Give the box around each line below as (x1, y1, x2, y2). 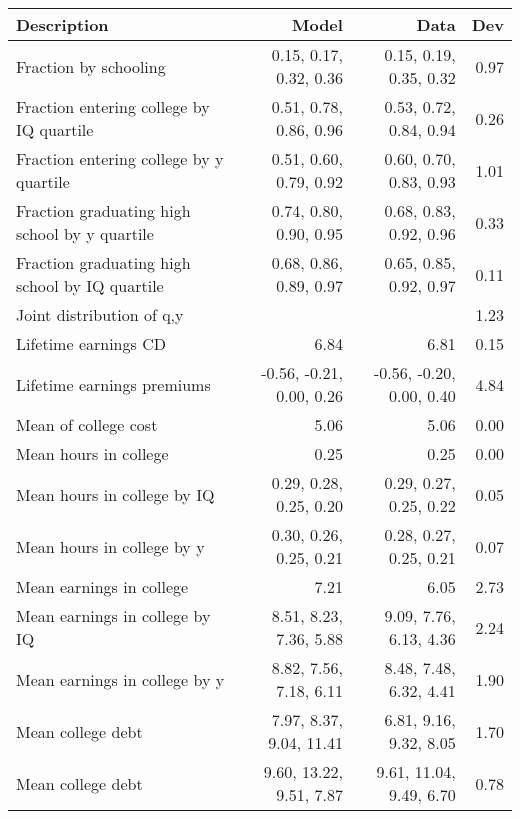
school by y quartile (16, 222, 154, 245)
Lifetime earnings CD (16, 332, 166, 355)
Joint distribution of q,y (16, 303, 184, 326)
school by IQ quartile (16, 274, 164, 297)
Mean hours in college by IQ (16, 482, 215, 506)
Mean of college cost (16, 413, 158, 436)
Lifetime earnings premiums (16, 372, 211, 396)
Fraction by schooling (16, 54, 166, 78)
